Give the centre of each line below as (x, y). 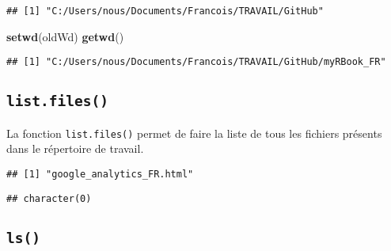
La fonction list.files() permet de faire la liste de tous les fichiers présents (194, 133)
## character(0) (49, 198)
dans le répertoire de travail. (75, 148)
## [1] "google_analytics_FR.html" (100, 174)
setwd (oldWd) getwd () (65, 36)
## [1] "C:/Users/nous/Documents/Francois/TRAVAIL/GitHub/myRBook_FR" (196, 62)
